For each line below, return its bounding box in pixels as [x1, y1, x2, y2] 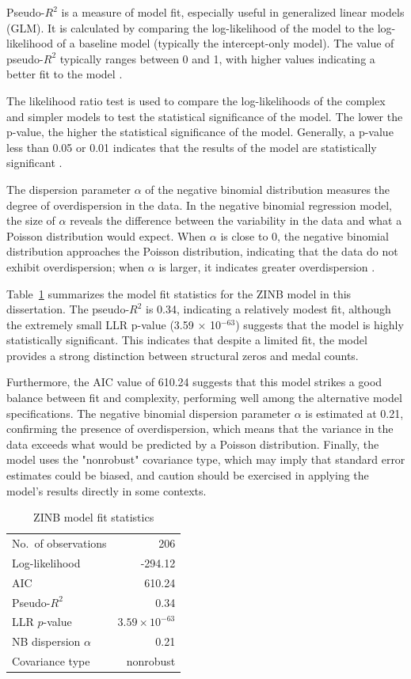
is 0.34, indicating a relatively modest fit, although [146, 301, 391, 317]
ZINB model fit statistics [33, 509, 154, 525]
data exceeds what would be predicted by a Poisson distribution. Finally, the [6, 435, 379, 452]
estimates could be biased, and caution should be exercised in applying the [6, 467, 369, 484]
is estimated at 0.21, [305, 404, 404, 421]
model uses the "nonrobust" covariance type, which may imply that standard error [6, 451, 405, 468]
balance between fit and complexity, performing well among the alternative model [6, 389, 402, 406]
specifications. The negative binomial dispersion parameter [6, 404, 291, 421]
